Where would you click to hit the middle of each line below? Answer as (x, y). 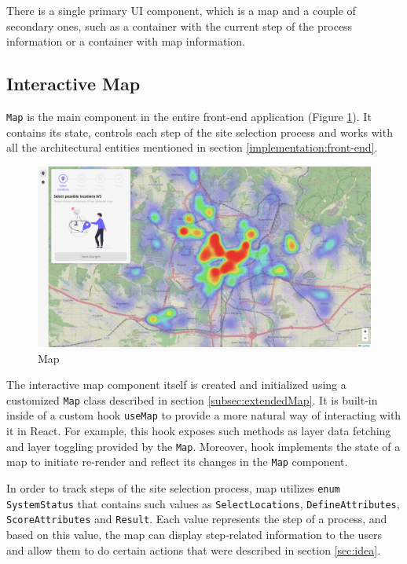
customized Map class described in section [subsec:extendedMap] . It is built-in (192, 399)
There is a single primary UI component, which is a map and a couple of (181, 10)
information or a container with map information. (126, 41)
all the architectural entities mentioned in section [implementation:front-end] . (192, 147)
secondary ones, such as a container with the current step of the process (180, 26)
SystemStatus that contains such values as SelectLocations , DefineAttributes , (203, 503)
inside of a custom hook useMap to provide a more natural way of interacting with (204, 415)
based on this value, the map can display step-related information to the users (194, 535)
